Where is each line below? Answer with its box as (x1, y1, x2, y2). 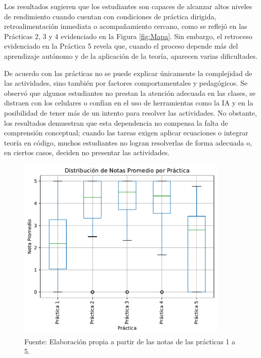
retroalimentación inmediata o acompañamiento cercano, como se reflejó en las (4, 21, 247, 31)
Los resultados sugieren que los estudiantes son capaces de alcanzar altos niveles (4, 1, 252, 11)
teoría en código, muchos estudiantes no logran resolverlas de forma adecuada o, (4, 137, 252, 148)
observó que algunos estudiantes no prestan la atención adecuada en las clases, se (4, 87, 255, 98)
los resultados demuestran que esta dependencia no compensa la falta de (4, 117, 228, 128)
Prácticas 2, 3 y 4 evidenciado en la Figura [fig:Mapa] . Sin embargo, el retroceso (4, 30, 252, 41)
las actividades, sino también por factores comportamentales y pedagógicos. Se (4, 78, 248, 88)
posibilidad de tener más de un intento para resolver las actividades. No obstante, (4, 107, 257, 118)
